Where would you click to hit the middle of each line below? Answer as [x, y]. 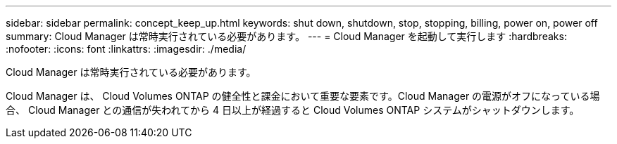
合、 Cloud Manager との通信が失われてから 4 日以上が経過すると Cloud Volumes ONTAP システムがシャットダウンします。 [293, 110]
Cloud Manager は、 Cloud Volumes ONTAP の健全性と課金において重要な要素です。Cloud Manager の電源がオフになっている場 [303, 96]
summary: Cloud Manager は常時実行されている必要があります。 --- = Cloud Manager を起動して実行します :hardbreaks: [286, 36]
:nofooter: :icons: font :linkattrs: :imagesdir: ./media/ [126, 49]
